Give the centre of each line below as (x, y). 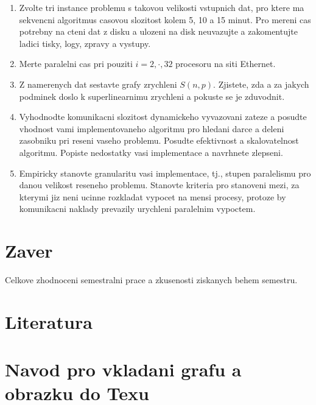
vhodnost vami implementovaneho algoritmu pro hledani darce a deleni (152, 128)
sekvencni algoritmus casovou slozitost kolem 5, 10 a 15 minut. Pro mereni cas (165, 19)
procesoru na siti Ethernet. (226, 64)
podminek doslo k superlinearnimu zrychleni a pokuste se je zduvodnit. (152, 96)
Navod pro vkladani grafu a (123, 369)
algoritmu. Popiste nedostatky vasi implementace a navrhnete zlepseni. (151, 152)
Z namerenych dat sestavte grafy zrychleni (98, 84)
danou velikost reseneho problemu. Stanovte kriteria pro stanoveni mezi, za (159, 185)
